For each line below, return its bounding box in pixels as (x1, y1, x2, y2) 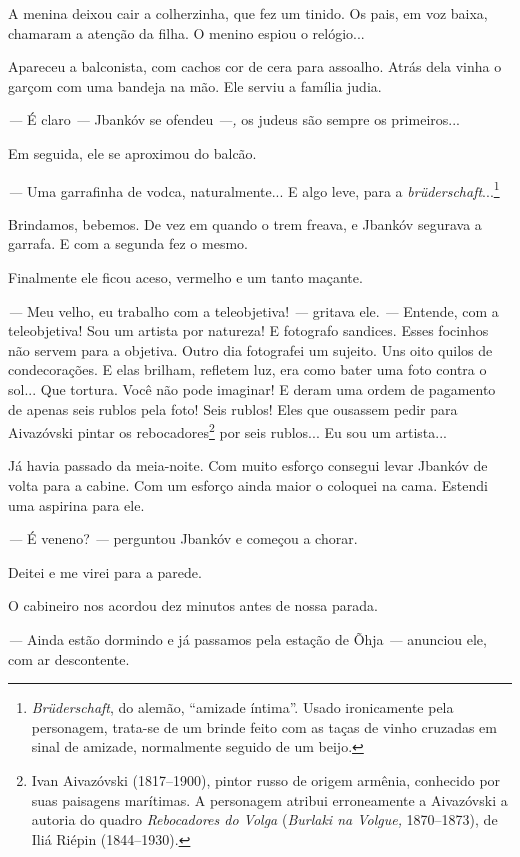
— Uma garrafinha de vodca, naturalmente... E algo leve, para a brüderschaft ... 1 (8, 177, 500, 201)
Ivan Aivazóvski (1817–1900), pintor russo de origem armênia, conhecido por (31, 769, 501, 790)
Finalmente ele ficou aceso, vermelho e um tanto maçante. (8, 267, 363, 287)
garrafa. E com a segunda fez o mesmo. (8, 233, 248, 254)
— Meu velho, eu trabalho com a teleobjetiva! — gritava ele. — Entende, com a (8, 300, 499, 321)
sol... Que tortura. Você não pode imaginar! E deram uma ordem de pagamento (8, 378, 496, 399)
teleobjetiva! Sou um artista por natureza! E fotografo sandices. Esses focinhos (8, 320, 489, 341)
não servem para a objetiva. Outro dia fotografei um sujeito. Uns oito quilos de (8, 339, 493, 360)
